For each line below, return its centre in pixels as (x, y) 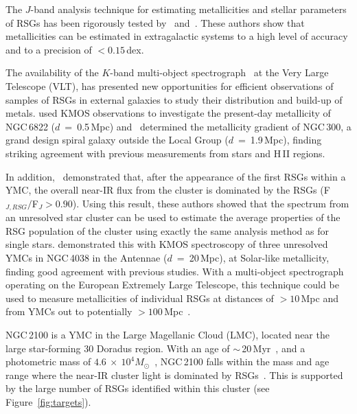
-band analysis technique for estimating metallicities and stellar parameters (188, 9)
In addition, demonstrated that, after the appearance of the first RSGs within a (176, 176)
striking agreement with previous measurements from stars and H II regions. (165, 153)
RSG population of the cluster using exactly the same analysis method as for (168, 230)
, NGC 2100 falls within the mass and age (242, 361)
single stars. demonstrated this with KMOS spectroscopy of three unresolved (167, 244)
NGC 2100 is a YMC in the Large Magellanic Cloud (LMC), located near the (168, 334)
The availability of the (52, 72)
